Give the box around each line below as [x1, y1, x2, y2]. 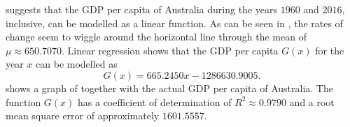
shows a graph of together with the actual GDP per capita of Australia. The [6, 80, 333, 95]
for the [315, 43, 344, 57]
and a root [289, 94, 335, 109]
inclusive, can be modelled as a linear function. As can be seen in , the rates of [6, 15, 343, 30]
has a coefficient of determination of [78, 94, 232, 109]
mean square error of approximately [6, 108, 160, 123]
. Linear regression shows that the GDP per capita [61, 43, 279, 57]
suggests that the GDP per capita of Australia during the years [6, 2, 277, 16]
